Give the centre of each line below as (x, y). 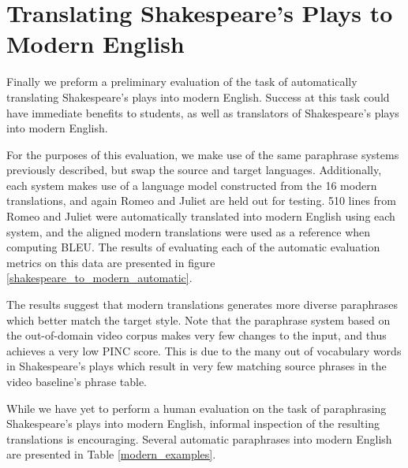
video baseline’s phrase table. (77, 381)
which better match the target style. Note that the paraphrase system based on (198, 319)
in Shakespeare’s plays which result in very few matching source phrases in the (197, 366)
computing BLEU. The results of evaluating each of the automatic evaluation (193, 247)
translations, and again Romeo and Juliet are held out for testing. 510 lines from (201, 201)
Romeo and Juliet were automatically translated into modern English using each (201, 216)
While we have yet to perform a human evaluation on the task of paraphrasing (197, 408)
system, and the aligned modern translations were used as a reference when (189, 231)
